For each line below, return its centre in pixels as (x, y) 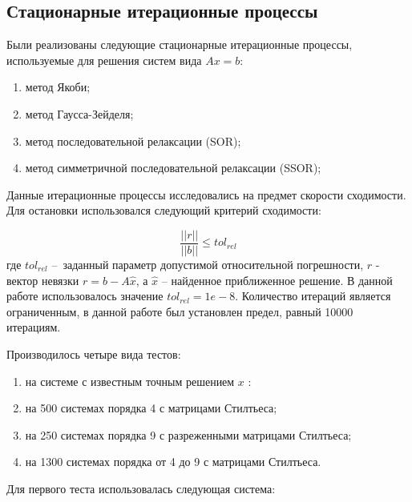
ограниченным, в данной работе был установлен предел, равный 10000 (180, 311)
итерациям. (34, 327)
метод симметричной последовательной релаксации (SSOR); (173, 168)
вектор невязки (43, 280)
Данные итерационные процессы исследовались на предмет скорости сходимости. (206, 194)
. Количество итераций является (313, 296)
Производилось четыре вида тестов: (94, 353)
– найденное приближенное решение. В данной (277, 280)
